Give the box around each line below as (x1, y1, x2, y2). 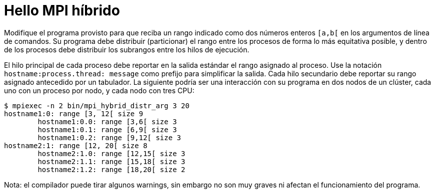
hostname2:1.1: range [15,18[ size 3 (37, 157, 185, 166)
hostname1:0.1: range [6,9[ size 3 (37, 125, 177, 134)
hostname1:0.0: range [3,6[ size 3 (37, 117, 177, 126)
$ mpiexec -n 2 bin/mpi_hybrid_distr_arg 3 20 (4, 101, 189, 110)
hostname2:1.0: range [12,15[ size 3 (37, 149, 185, 158)
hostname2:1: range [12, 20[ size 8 (4, 141, 147, 150)
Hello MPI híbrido (4, 2, 120, 19)
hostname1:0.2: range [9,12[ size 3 (37, 133, 181, 142)
